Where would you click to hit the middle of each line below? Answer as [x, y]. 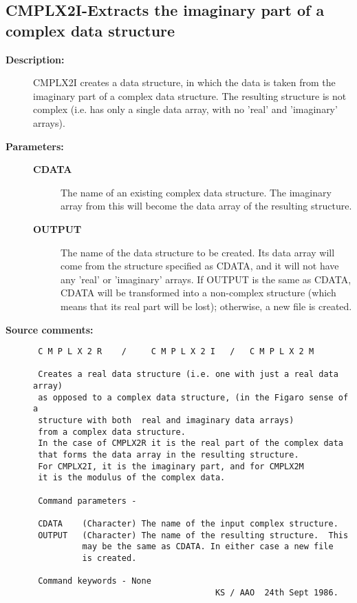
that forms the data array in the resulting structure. [169, 455]
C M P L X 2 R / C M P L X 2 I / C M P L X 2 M [176, 352]
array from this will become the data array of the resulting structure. [206, 206]
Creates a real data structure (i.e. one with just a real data [188, 375]
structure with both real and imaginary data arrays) [166, 421]
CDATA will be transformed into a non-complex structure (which [198, 293]
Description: [35, 59]
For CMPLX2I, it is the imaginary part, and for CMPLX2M [171, 466]
